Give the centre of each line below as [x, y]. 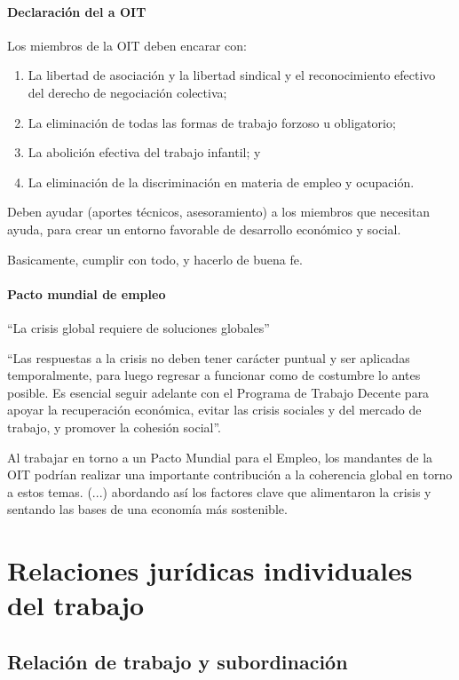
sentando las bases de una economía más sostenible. [147, 509]
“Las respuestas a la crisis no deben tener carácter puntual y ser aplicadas [209, 357]
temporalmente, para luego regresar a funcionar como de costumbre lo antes [214, 375]
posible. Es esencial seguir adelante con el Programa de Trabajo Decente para [218, 392]
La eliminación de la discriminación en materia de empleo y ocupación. [221, 182]
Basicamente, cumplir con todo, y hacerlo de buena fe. [155, 259]
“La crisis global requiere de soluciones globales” [138, 327]
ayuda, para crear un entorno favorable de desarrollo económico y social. [204, 229]
